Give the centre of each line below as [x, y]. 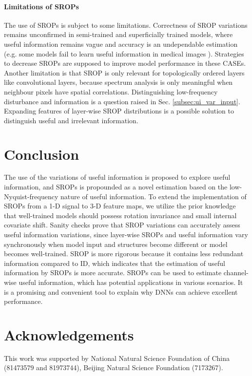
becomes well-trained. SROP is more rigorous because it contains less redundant [124, 254]
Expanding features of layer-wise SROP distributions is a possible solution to [119, 111]
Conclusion [42, 154]
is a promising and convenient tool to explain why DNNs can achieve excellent [121, 291]
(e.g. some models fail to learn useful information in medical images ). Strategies [124, 53]
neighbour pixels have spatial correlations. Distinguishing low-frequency [111, 91]
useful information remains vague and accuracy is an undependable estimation [121, 44]
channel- [236, 273]
